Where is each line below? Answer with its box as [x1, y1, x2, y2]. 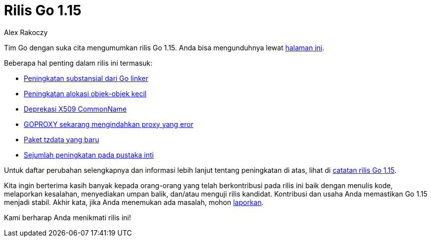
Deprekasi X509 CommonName [24, 104, 127, 113]
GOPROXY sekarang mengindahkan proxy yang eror [24, 120, 194, 128]
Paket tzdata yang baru [24, 135, 99, 144]
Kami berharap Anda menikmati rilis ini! [4, 213, 131, 222]
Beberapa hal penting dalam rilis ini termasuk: [4, 58, 153, 67]
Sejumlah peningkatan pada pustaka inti [24, 150, 154, 159]
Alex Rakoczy [4, 28, 48, 37]
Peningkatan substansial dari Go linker [24, 74, 148, 82]
